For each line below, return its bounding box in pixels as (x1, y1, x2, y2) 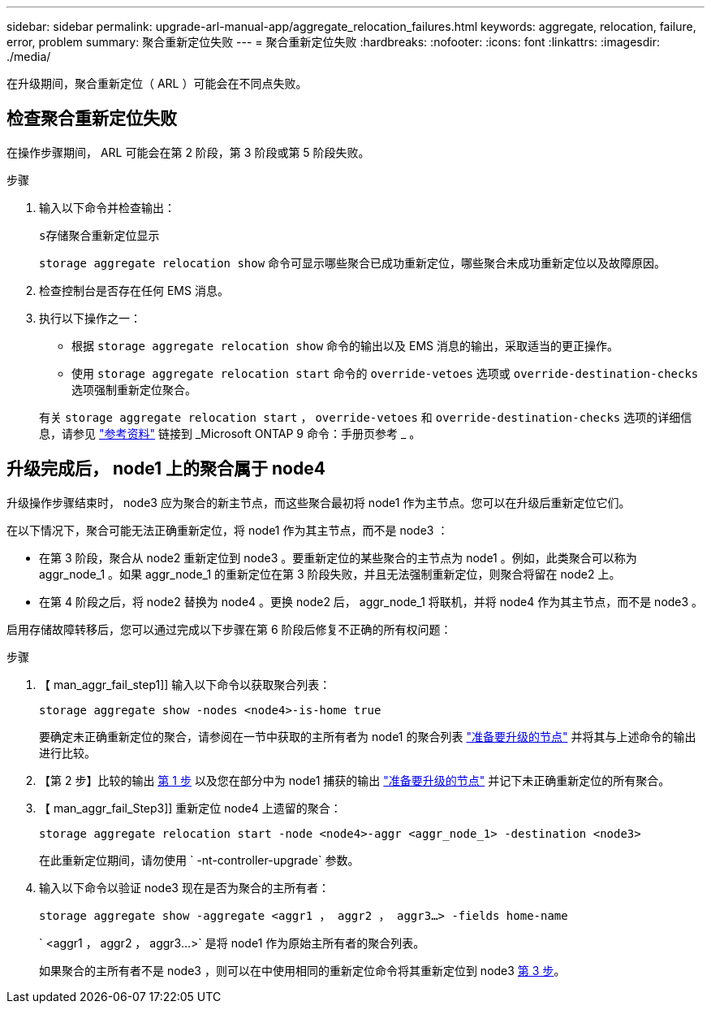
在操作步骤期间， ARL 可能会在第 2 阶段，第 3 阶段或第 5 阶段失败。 (6, 145, 370, 159)
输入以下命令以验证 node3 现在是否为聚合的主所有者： (39, 880, 330, 895)
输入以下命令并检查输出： (39, 200, 175, 215)
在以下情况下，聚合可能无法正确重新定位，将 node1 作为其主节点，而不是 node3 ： (6, 522, 449, 537)
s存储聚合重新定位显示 (39, 228, 160, 242)
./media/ (6, 50, 51, 63)
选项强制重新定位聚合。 (71, 382, 196, 397)
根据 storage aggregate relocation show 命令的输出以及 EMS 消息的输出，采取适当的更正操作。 (71, 338, 618, 353)
